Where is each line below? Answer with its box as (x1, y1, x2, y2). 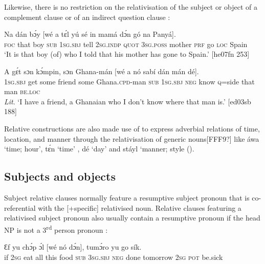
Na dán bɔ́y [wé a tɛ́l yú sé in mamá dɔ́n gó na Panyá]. (4, 29, 176, 39)
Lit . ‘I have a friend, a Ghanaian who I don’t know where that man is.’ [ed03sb (4, 96, 251, 106)
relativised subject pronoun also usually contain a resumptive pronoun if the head (4, 212, 260, 223)
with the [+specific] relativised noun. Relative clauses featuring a (38, 202, 241, 213)
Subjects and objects (4, 168, 116, 184)
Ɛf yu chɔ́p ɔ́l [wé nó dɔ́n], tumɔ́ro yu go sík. (4, 241, 142, 252)
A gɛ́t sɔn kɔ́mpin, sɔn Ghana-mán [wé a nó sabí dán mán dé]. (4, 65, 199, 76)
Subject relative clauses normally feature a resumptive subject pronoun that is (4, 192, 250, 203)
